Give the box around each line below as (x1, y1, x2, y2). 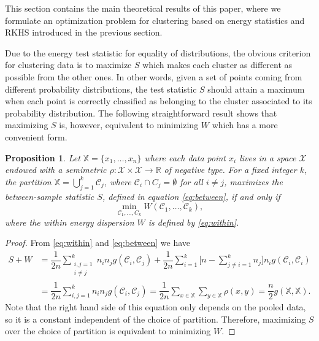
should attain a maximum (207, 82, 305, 95)
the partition (5, 175, 52, 188)
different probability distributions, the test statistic (5, 82, 197, 95)
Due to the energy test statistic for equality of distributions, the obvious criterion (5, 46, 311, 59)
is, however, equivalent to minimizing (59, 118, 199, 131)
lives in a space (239, 151, 296, 164)
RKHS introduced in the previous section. (5, 26, 163, 39)
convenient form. (5, 130, 67, 143)
